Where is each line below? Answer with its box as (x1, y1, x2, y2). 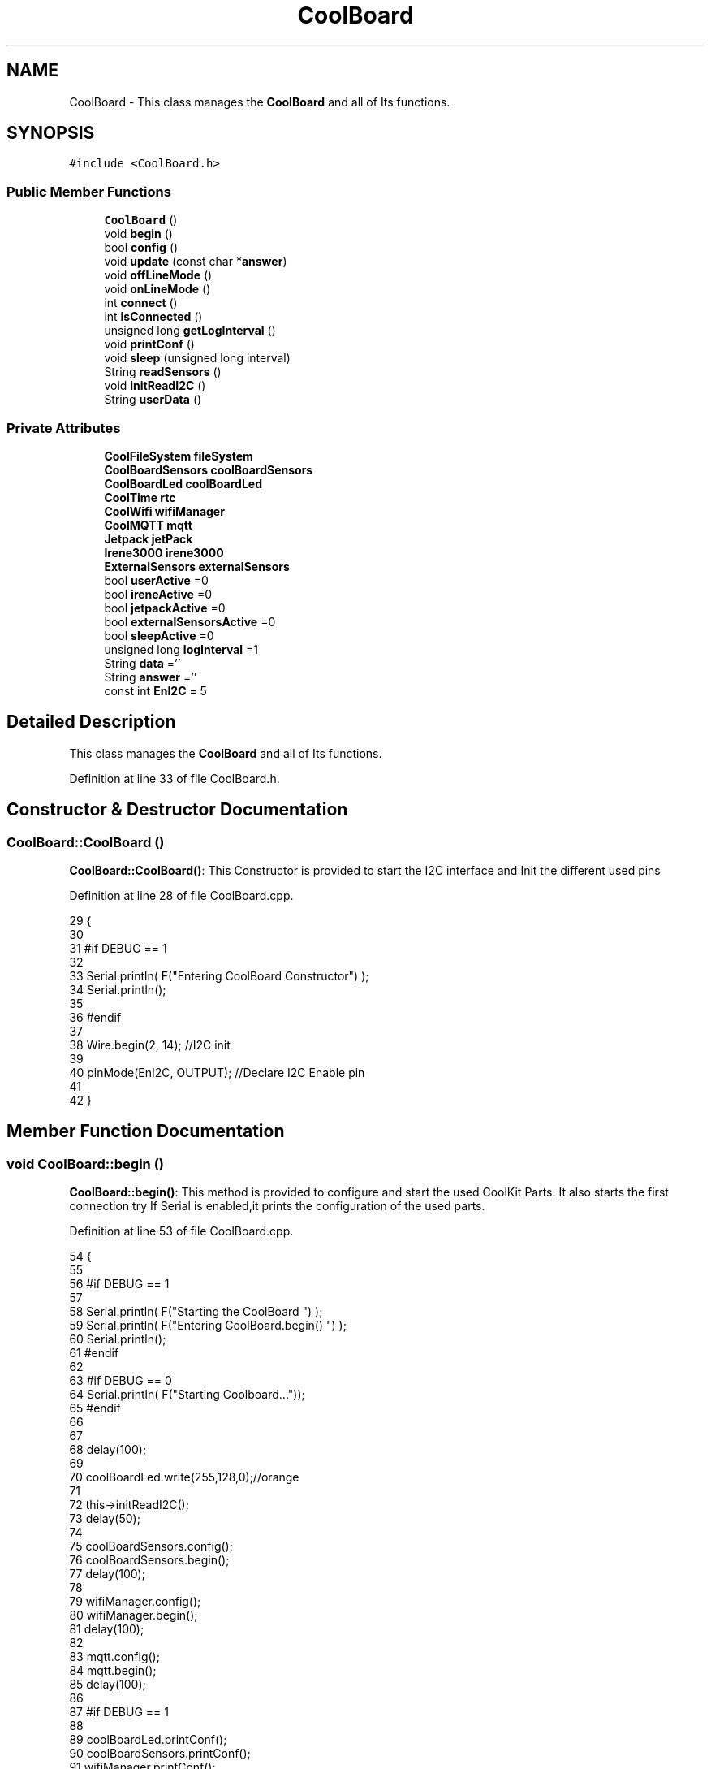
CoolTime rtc (104, 490, 176, 504)
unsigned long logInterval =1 (104, 642, 259, 656)
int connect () (104, 296, 178, 310)
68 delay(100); (69, 1442, 147, 1457)
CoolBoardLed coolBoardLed (104, 476, 262, 491)
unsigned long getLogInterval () (104, 323, 276, 338)
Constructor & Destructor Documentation (6, 799, 348, 820)
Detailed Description (6, 711, 176, 733)
